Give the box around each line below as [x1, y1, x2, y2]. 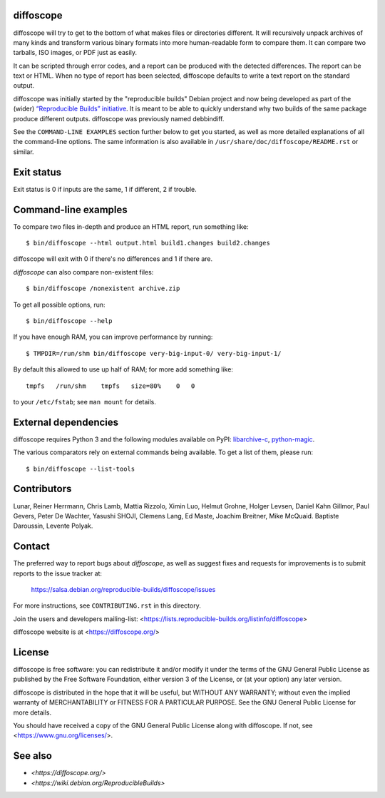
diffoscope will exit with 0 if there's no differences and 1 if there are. [13, 255, 213, 263]
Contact [13, 541, 50, 553]
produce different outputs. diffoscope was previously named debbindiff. [13, 114, 225, 123]
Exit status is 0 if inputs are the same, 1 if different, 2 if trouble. [13, 185, 197, 193]
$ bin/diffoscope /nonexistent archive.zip [26, 285, 180, 292]
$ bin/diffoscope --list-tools [26, 464, 135, 473]
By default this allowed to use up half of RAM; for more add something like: [13, 365, 233, 374]
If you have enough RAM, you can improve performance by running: [13, 332, 213, 342]
